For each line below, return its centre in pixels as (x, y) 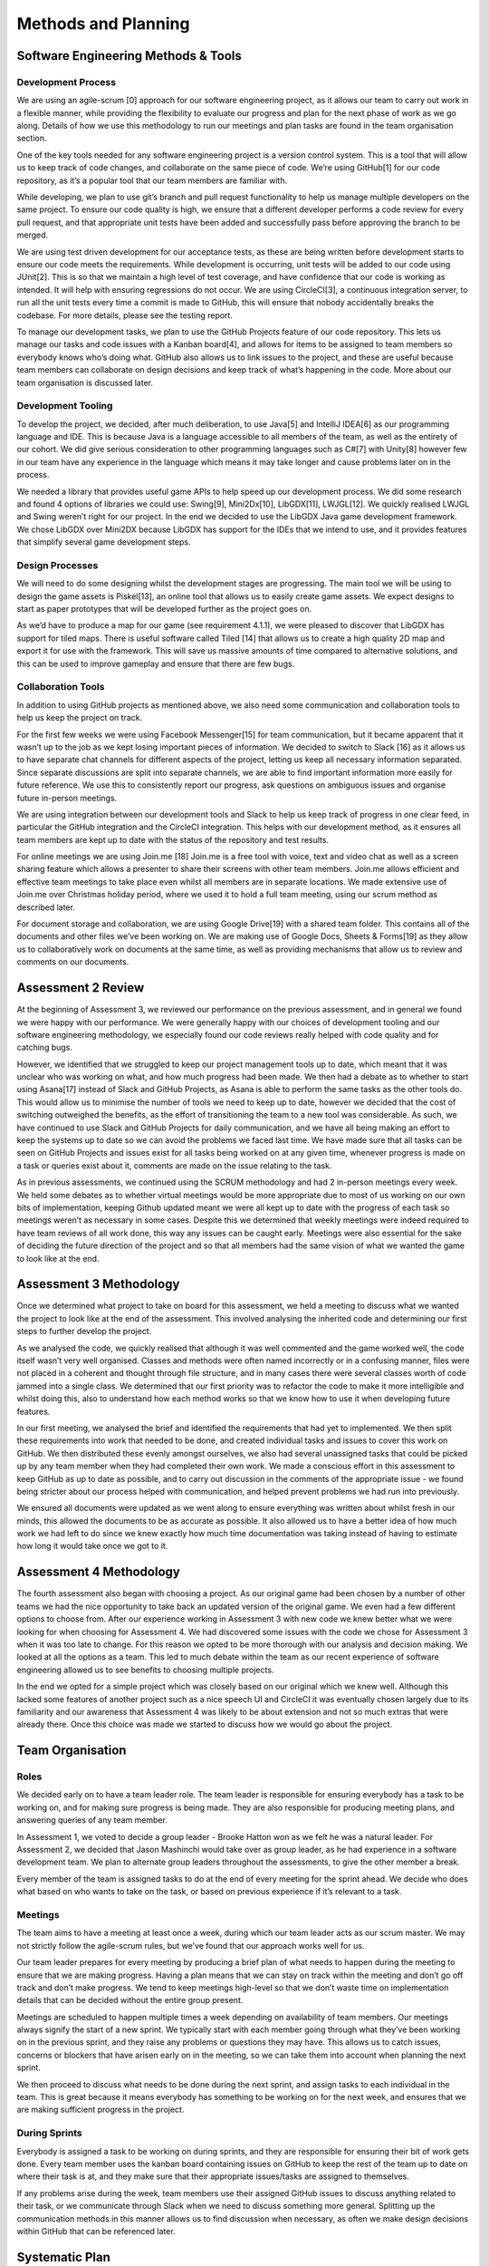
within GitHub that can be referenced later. (96, 2231)
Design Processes (58, 565)
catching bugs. (44, 1048)
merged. (33, 235)
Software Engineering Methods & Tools (129, 56)
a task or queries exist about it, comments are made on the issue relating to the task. (174, 1166)
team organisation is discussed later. (85, 383)
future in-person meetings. (67, 798)
